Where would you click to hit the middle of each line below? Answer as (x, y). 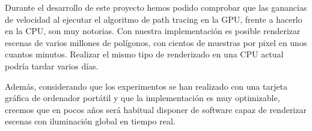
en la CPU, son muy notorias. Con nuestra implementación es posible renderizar (153, 31)
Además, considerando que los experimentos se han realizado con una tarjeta (146, 86)
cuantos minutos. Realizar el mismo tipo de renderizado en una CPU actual (144, 54)
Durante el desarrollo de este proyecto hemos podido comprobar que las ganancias (156, 7)
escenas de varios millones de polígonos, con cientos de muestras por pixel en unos (156, 42)
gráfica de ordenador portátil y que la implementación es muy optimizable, (142, 98)
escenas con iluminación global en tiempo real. (90, 121)
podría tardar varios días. (52, 65)
